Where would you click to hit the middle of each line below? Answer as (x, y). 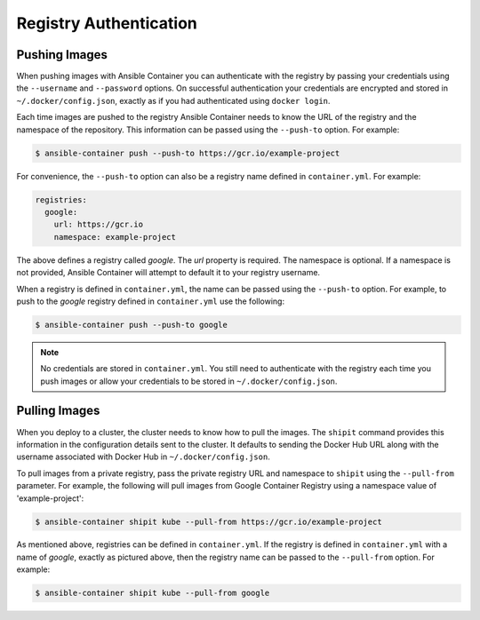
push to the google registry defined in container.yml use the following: (150, 301)
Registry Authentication (107, 23)
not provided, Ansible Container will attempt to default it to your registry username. (168, 273)
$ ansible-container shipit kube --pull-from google (152, 593)
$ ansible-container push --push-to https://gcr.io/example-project (188, 153)
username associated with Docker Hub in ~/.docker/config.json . (143, 457)
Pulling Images (58, 411)
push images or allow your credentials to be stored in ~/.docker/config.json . (189, 381)
